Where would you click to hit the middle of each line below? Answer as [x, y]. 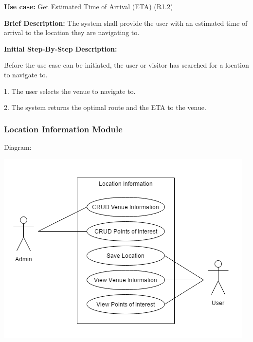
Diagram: [18, 147]
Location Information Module [63, 129]
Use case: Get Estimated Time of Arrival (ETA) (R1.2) [89, 6]
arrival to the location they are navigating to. [72, 32]
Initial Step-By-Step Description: [61, 48]
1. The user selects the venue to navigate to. [70, 91]
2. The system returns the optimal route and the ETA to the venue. [105, 107]
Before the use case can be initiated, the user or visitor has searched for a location [126, 65]
